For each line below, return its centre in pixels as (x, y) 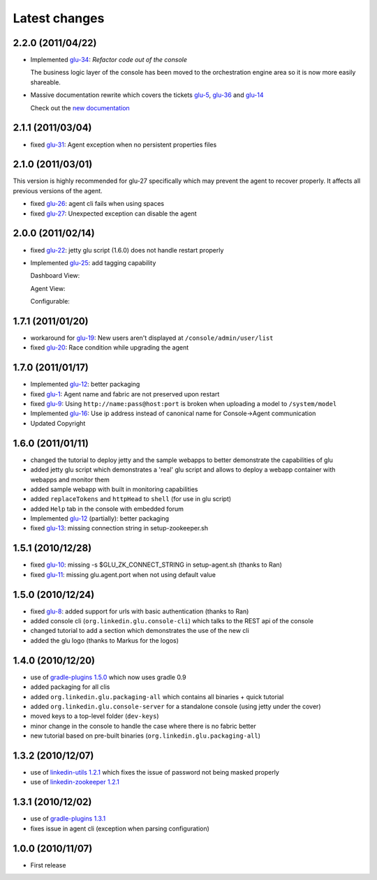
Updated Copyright (58, 423)
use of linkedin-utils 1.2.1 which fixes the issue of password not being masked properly (155, 773)
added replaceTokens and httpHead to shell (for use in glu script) (131, 499)
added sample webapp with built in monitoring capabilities (114, 489)
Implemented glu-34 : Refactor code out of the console (109, 60)
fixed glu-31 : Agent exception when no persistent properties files (124, 144)
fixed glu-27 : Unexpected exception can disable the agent (113, 214)
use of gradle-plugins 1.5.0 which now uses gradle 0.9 (108, 677)
